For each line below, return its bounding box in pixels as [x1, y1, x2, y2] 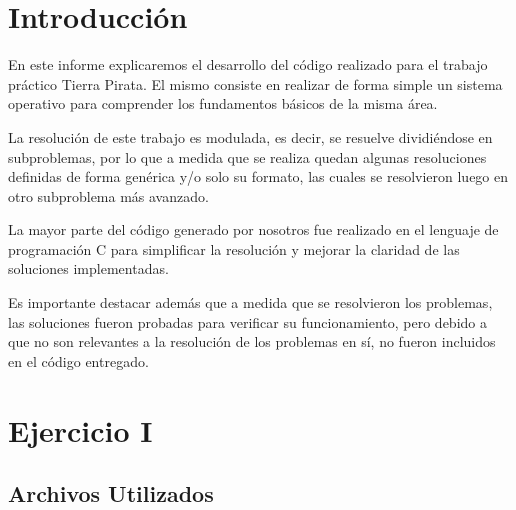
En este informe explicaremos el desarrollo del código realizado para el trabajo [8, 54, 488, 75]
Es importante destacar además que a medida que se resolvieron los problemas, [8, 292, 493, 313]
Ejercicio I [8, 409, 153, 450]
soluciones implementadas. [8, 258, 169, 279]
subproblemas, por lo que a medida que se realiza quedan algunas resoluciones [8, 146, 487, 167]
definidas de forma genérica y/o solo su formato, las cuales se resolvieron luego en [8, 166, 509, 187]
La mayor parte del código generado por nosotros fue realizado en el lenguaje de [8, 219, 499, 240]
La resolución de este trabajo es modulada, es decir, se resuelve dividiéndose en [8, 126, 493, 147]
